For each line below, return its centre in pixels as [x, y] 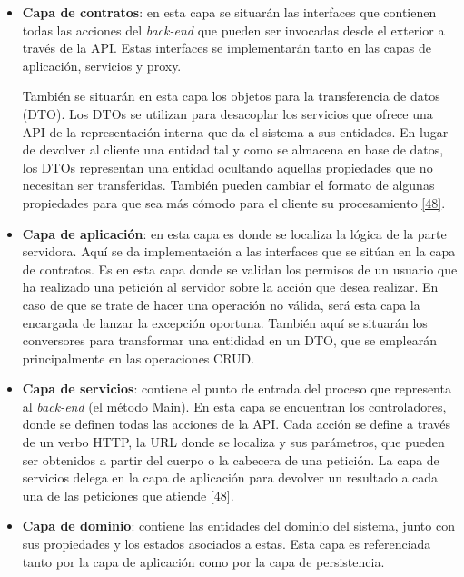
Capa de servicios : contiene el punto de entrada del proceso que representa [237, 388]
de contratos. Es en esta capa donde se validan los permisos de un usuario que [240, 269]
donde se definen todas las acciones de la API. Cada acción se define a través [236, 424]
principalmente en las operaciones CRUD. [138, 358]
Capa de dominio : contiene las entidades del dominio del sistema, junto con [238, 526]
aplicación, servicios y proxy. [102, 65]
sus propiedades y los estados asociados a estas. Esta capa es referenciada [227, 544]
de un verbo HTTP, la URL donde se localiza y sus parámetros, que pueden [233, 442]
